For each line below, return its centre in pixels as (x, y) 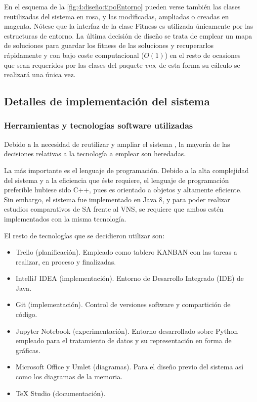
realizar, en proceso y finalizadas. (66, 261)
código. (26, 314)
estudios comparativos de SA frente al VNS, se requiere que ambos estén (114, 209)
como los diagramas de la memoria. (69, 377)
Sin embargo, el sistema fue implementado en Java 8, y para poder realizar (117, 199)
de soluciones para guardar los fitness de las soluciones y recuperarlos (109, 45)
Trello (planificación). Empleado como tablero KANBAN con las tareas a (126, 252)
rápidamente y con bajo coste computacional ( (74, 55)
